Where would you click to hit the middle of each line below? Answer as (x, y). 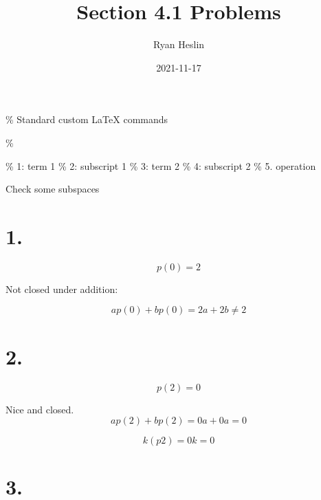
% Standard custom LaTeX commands (87, 119)
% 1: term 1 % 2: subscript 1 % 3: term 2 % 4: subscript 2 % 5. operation (161, 165)
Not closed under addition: (62, 289)
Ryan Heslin (179, 44)
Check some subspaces (53, 189)
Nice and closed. (40, 409)
